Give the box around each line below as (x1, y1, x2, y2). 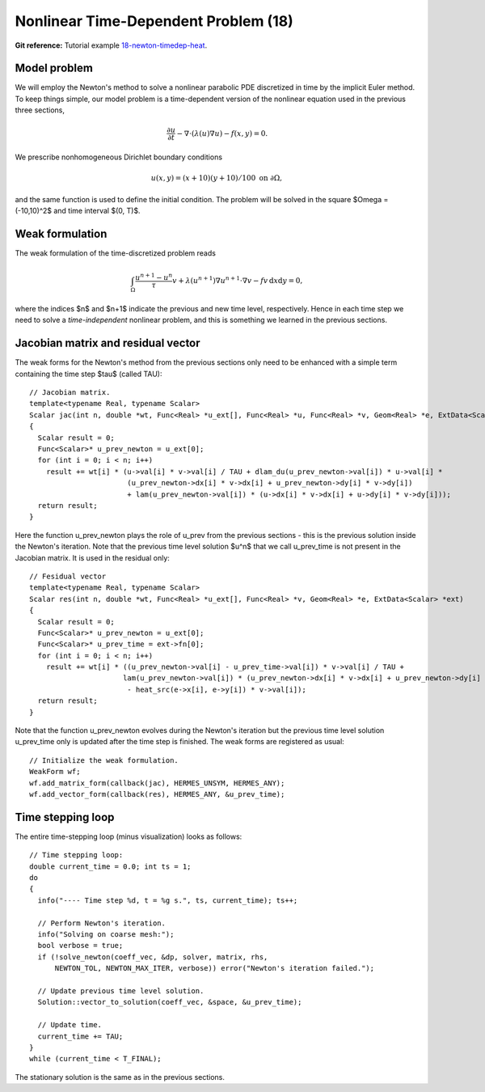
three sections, (15, 105, 65, 115)
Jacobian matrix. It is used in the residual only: (15, 552, 170, 562)
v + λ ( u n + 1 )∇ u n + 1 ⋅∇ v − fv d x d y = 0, (172, 275, 303, 286)
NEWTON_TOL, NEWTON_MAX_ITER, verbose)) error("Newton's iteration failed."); (54, 963, 375, 973)
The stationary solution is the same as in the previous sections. (15, 1072, 226, 1081)
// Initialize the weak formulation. (29, 756, 179, 764)
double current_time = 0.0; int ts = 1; (29, 861, 192, 871)
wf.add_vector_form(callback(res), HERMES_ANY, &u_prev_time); (29, 789, 285, 798)
